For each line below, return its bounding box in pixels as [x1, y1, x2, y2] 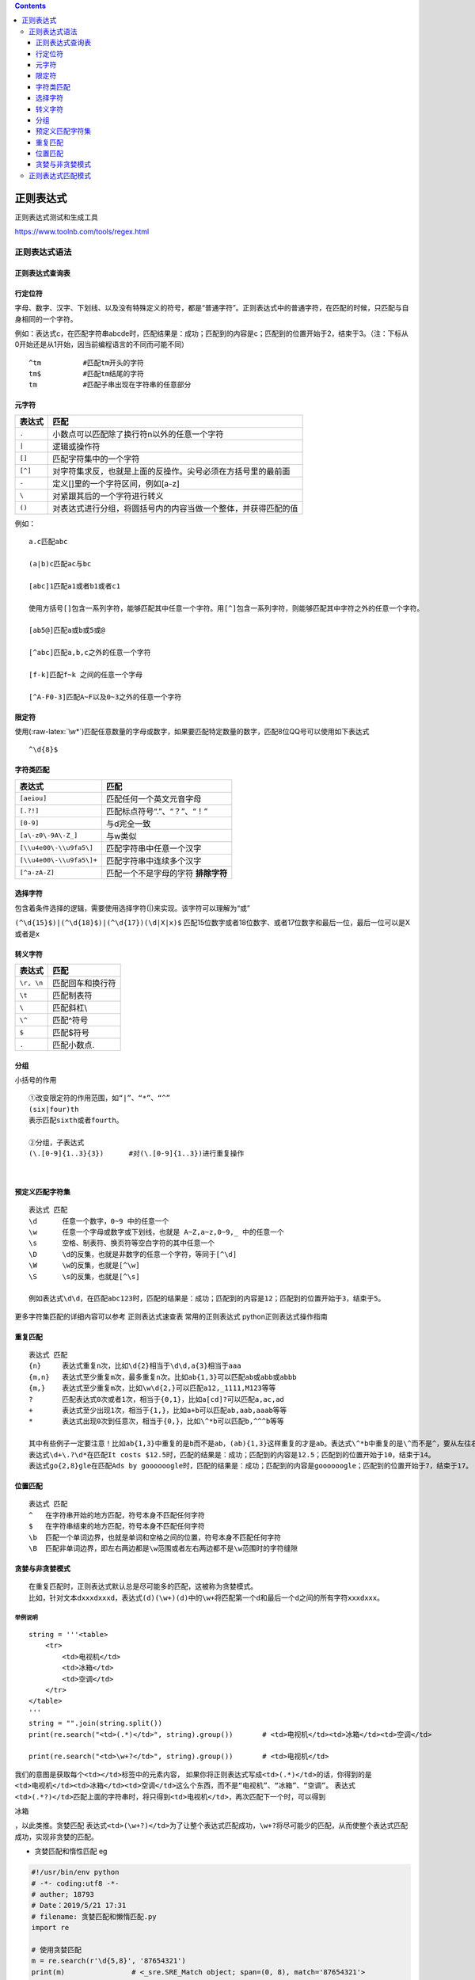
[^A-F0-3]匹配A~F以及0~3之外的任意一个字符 [28, 692, 182, 701]
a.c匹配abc [28, 537, 68, 546]
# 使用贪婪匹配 [31, 1945, 82, 1954]
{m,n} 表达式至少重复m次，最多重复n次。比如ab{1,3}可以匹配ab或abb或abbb [28, 1373, 297, 1381]
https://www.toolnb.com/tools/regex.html [14, 227, 150, 237]
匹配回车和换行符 [52, 978, 116, 989]
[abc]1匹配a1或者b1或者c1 [28, 581, 121, 590]
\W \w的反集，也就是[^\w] [28, 1261, 140, 1270]
